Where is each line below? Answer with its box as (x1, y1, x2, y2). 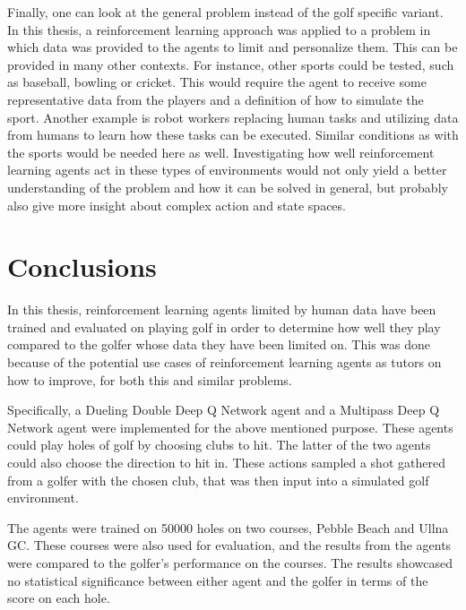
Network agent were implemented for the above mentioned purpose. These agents (7, 417, 453, 436)
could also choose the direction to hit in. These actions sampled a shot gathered (7, 453, 445, 471)
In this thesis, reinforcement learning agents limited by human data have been (7, 300, 436, 319)
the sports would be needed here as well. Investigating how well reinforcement (7, 142, 435, 161)
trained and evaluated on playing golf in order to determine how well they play (7, 317, 441, 336)
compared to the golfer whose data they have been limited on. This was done (7, 335, 430, 354)
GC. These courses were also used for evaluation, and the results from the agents (7, 536, 452, 554)
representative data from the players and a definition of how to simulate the (7, 90, 424, 108)
